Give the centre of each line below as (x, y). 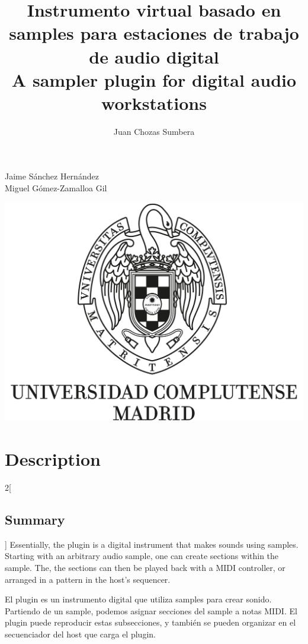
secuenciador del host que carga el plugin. (80, 634)
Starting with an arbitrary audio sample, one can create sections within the (142, 556)
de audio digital (154, 56)
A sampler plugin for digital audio (154, 79)
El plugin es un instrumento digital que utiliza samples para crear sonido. (138, 599)
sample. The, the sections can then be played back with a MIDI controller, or (145, 567)
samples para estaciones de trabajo (154, 33)
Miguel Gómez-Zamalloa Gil (56, 188)
